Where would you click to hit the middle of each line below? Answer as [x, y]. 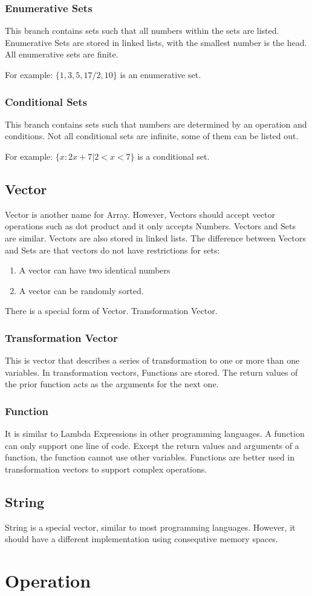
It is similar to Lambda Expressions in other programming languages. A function [155, 434]
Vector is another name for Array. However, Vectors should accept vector [140, 214]
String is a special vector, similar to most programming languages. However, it [150, 527]
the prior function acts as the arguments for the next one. [112, 384]
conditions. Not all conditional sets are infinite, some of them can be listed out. [152, 136]
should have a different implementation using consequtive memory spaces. [141, 539]
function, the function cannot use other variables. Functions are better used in [150, 457]
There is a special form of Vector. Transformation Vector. [111, 311]
